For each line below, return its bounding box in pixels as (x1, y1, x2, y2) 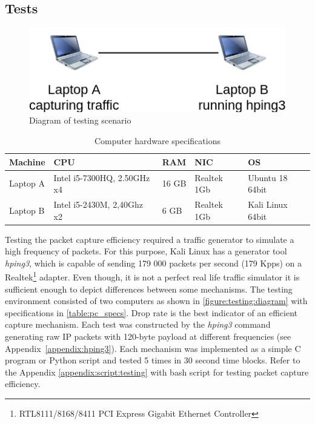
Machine (9, 155, 45, 168)
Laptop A (9, 177, 45, 190)
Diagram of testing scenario (29, 114, 131, 127)
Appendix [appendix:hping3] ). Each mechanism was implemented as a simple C (5, 342, 301, 354)
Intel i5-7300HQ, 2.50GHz (53, 171, 150, 184)
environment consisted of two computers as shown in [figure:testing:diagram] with (5, 294, 308, 307)
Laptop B (9, 204, 45, 216)
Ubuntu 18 (248, 171, 288, 184)
